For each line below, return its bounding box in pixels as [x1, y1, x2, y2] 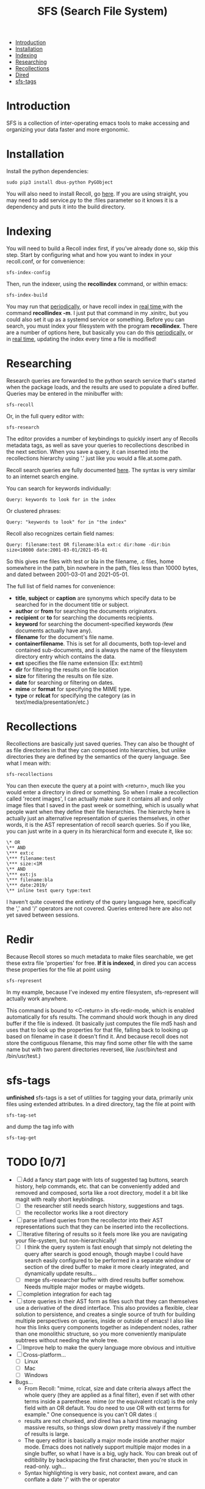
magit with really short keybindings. [15, 1195, 105, 1203]
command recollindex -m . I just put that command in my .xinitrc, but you [6, 309, 189, 316]
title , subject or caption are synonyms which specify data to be [15, 594, 176, 602]
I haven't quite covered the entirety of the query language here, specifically [6, 898, 196, 906]
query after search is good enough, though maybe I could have [24, 1250, 183, 1257]
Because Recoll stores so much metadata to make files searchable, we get [6, 953, 193, 960]
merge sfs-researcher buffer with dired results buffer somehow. [24, 1276, 185, 1284]
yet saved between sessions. [6, 911, 79, 918]
